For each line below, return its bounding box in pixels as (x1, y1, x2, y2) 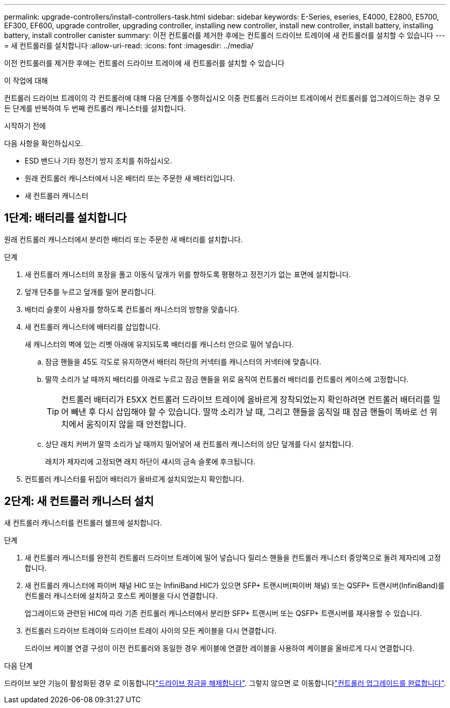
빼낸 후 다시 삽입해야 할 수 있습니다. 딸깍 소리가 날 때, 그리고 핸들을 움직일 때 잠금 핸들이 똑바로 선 (71, 406, 427, 417)
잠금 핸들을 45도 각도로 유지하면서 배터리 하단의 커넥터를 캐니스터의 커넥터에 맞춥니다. (45, 357, 322, 366)
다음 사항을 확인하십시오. (4, 139, 83, 148)
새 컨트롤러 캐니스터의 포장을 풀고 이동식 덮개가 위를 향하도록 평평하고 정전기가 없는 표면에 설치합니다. (25, 269, 351, 279)
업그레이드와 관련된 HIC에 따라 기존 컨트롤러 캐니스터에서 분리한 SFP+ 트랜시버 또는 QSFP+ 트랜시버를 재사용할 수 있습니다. (25, 608, 422, 618)
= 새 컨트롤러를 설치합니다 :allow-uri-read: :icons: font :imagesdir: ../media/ (4, 41, 254, 50)
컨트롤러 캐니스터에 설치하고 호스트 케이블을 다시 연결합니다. (25, 591, 218, 600)
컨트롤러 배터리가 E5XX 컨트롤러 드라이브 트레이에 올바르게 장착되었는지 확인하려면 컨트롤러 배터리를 (61, 394, 430, 405)
